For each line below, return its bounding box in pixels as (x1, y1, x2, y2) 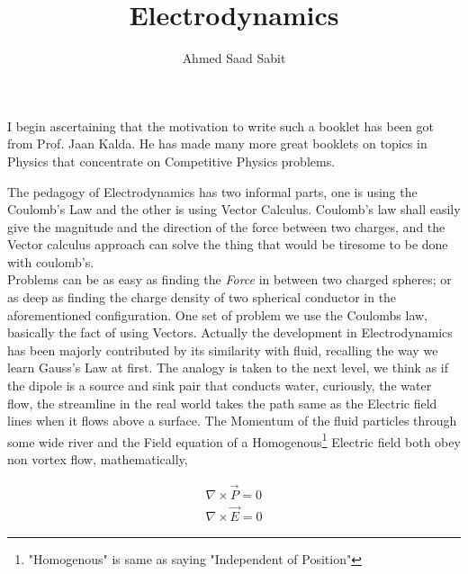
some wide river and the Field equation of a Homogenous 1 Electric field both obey (7, 429, 461, 451)
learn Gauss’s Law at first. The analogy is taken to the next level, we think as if (7, 358, 449, 377)
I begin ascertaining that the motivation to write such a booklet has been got (7, 116, 434, 135)
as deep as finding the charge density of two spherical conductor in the (7, 288, 397, 307)
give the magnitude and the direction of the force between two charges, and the (7, 217, 445, 236)
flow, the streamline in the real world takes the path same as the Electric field (7, 393, 437, 412)
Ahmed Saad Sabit (182, 49, 286, 67)
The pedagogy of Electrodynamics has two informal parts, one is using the (7, 182, 418, 201)
